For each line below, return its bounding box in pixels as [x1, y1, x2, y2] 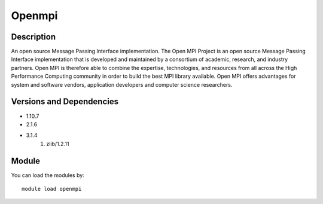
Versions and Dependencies [11, 96, 119, 107]
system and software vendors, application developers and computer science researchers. [11, 81, 233, 88]
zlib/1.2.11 [46, 140, 69, 147]
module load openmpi [22, 185, 82, 192]
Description [11, 32, 56, 42]
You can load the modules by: [11, 171, 85, 179]
